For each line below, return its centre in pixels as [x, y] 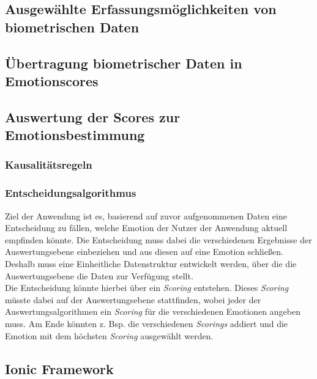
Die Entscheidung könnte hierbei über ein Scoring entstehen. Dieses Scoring [147, 288]
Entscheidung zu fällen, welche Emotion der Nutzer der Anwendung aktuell [146, 228]
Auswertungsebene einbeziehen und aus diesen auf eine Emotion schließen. [144, 252]
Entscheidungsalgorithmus [71, 193]
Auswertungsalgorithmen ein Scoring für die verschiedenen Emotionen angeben [153, 311]
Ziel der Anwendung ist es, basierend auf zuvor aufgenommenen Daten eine [146, 215]
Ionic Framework [59, 368]
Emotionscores [52, 80]
